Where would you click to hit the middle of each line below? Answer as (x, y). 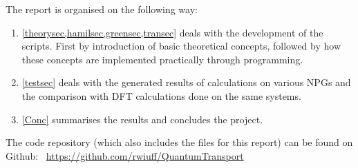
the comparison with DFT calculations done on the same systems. (161, 95)
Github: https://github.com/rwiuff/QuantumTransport (125, 155)
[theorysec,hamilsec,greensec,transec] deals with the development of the (172, 32)
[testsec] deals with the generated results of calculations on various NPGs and (186, 82)
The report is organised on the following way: (102, 9)
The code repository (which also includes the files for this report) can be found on (179, 142)
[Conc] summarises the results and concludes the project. (142, 119)
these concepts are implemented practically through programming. (162, 59)
